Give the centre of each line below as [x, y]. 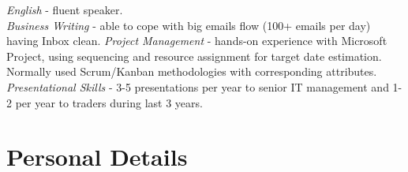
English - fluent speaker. [65, 9]
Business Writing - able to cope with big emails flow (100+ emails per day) [189, 25]
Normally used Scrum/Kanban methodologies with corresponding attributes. [192, 71]
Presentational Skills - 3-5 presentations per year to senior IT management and [198, 86]
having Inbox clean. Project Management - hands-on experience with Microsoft [197, 41]
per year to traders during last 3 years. [109, 102]
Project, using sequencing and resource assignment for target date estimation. [194, 56]
